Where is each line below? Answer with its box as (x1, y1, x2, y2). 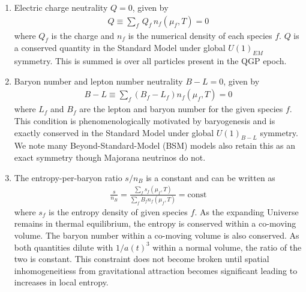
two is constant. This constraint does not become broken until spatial (14, 252, 269, 265)
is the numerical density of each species (128, 29, 272, 41)
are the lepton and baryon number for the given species (79, 103, 283, 115)
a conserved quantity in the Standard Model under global (14, 41, 226, 54)
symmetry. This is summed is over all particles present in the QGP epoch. (14, 55, 287, 67)
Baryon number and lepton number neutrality (14, 74, 183, 87)
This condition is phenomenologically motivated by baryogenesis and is (14, 115, 275, 127)
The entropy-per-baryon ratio (14, 171, 122, 183)
